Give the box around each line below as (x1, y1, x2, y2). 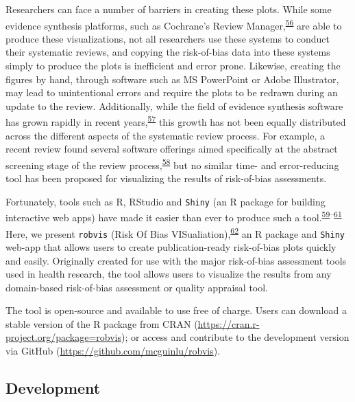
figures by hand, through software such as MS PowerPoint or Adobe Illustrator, (5, 71, 339, 86)
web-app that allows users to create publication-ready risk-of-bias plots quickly (5, 239, 336, 254)
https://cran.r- (197, 316, 260, 331)
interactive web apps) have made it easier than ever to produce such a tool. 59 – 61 (5, 208, 342, 224)
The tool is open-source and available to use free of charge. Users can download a (5, 303, 347, 317)
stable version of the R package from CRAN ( (5, 316, 198, 331)
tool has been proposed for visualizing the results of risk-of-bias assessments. (5, 171, 327, 186)
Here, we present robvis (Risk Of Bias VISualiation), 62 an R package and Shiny (5, 224, 345, 241)
